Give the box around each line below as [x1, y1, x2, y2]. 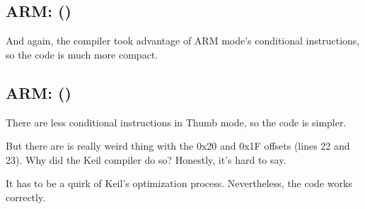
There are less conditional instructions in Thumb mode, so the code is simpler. [6, 114, 347, 129]
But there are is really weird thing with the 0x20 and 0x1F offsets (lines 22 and [6, 138, 350, 153]
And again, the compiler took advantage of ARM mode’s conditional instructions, [6, 33, 360, 48]
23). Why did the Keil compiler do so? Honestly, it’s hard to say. [6, 152, 286, 167]
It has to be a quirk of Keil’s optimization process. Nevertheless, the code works [6, 176, 352, 191]
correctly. [6, 189, 46, 204]
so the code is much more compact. [6, 47, 158, 61]
